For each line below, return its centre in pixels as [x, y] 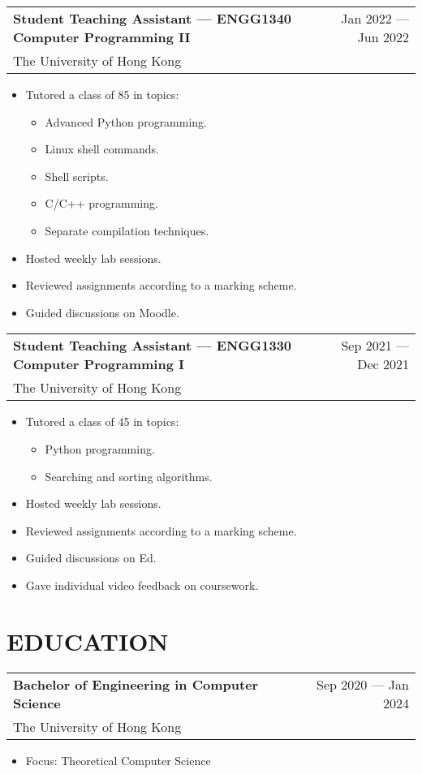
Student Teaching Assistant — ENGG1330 [153, 346]
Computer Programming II [102, 37]
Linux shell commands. [102, 149]
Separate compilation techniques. [127, 230]
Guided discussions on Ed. [91, 558]
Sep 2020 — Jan [362, 684]
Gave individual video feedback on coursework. [142, 585]
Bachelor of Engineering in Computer [136, 684]
